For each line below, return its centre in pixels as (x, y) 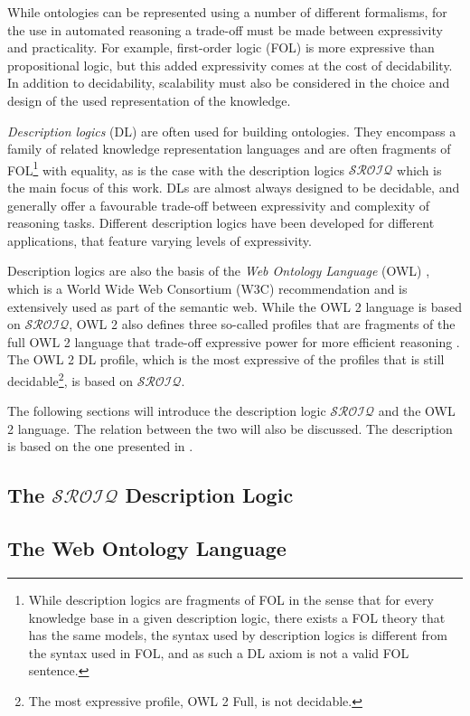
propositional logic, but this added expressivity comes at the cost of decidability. (230, 65)
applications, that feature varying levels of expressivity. (160, 240)
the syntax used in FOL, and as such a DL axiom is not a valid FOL (219, 652)
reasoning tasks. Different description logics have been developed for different (221, 223)
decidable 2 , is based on (70, 379)
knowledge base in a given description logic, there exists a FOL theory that (237, 617)
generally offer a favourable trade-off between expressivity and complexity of (218, 205)
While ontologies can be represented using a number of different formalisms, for (227, 12)
